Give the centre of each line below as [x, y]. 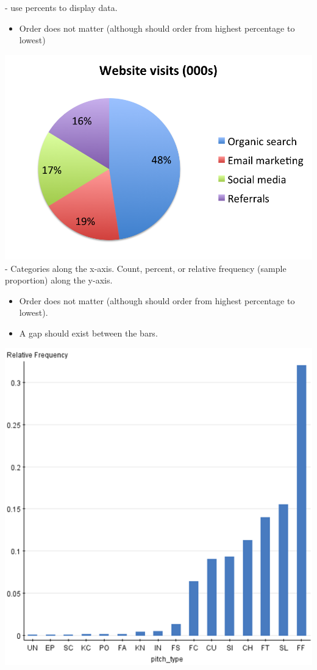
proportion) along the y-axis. [59, 280]
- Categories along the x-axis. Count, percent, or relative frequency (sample [146, 268]
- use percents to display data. [61, 7]
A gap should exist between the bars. [88, 333]
